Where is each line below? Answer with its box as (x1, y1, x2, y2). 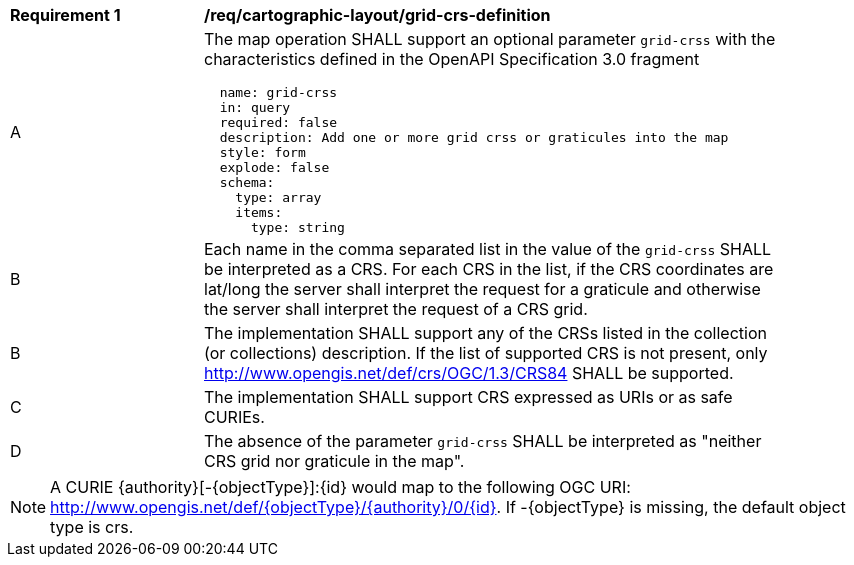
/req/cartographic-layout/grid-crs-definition (204, 5, 551, 25)
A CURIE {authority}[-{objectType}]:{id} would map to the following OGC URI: (50, 477, 631, 497)
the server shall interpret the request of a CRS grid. (204, 299, 588, 319)
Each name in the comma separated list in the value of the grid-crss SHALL (204, 239, 772, 259)
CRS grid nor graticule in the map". (204, 451, 465, 471)
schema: (219, 175, 275, 190)
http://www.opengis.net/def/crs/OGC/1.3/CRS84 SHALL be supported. (204, 363, 734, 383)
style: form (219, 145, 306, 160)
